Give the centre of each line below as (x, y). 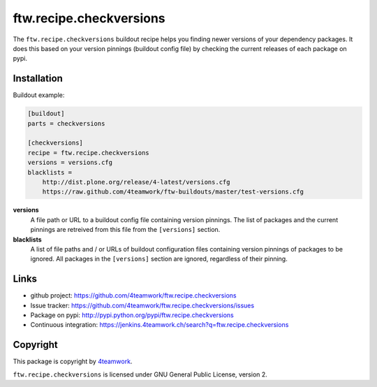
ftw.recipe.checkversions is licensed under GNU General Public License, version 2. (140, 374)
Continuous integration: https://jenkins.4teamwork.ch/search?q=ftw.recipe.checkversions (160, 325)
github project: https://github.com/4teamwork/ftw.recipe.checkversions (133, 295)
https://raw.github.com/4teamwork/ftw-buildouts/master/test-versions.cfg (173, 192)
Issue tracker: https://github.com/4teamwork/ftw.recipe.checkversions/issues (142, 305)
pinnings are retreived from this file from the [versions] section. (125, 230)
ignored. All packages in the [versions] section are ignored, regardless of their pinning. (159, 259)
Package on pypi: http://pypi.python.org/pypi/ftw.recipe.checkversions (132, 315)
